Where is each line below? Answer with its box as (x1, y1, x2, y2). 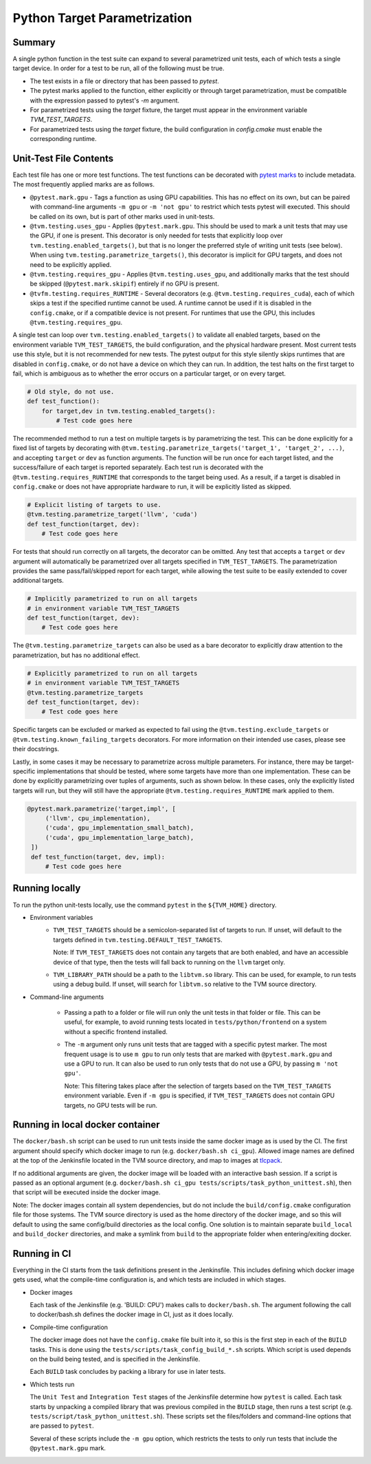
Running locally (12, 883, 81, 894)
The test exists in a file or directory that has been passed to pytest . (30, 76, 219, 85)
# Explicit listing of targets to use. (27, 501, 161, 508)
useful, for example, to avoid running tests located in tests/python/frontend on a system (64, 1018, 327, 1026)
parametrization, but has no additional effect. (12, 651, 140, 659)
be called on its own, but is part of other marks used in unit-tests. (30, 212, 215, 220)
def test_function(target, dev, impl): (31, 853, 165, 861)
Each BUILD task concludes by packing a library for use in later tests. (30, 1368, 226, 1376)
